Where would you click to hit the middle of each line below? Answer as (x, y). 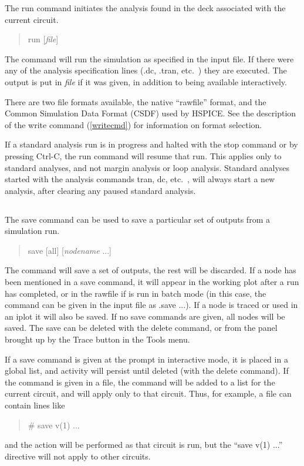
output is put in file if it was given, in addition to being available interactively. (146, 81)
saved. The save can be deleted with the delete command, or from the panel (141, 328)
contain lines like (35, 405)
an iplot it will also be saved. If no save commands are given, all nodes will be (145, 316)
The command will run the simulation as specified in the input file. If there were (149, 58)
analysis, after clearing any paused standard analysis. (100, 190)
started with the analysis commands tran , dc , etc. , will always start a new (140, 179)
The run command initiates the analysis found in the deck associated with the (145, 8)
